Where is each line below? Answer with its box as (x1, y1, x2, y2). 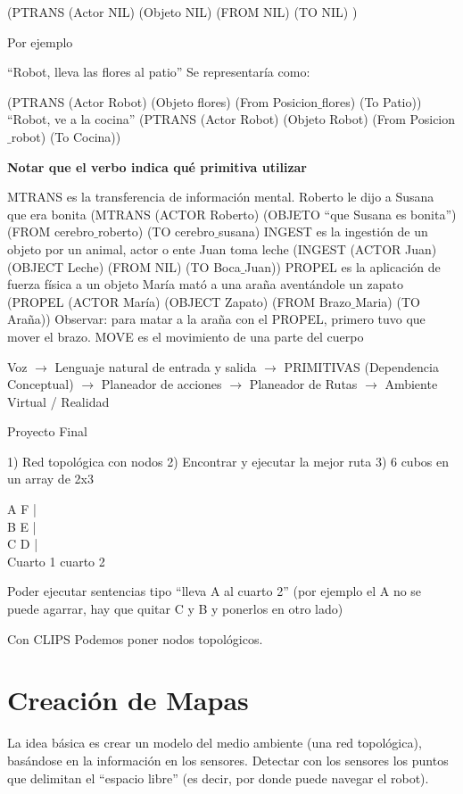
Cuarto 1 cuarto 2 (7, 551, 105, 570)
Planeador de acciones (101, 375, 222, 393)
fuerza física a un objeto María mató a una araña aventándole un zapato (7, 275, 403, 294)
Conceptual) (7, 375, 74, 393)
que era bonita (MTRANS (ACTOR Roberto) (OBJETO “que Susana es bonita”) (7, 204, 457, 223)
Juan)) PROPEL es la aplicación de (244, 257, 441, 276)
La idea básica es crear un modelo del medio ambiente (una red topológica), (7, 733, 422, 752)
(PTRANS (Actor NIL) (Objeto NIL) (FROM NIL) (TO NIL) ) (7, 3, 358, 21)
